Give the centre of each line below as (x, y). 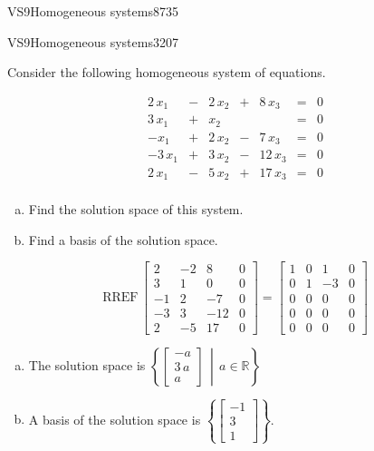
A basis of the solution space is (115, 419)
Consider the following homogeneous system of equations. (167, 72)
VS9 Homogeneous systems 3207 (93, 41)
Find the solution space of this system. (136, 209)
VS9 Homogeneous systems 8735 (93, 11)
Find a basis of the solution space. (123, 239)
